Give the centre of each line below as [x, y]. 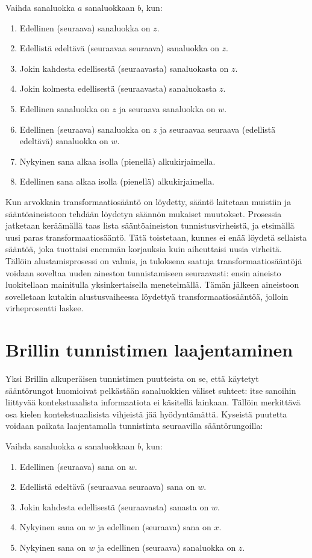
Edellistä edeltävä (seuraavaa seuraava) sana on [107, 487]
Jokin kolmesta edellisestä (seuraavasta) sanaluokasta [118, 88]
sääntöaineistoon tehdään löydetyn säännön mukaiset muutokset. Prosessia [144, 213]
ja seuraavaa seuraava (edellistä [218, 129]
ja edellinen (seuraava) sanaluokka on [167, 547]
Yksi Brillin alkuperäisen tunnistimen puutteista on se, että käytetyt [132, 378]
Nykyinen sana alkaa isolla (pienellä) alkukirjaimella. [117, 161]
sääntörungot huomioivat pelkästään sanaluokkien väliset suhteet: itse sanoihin [151, 390]
